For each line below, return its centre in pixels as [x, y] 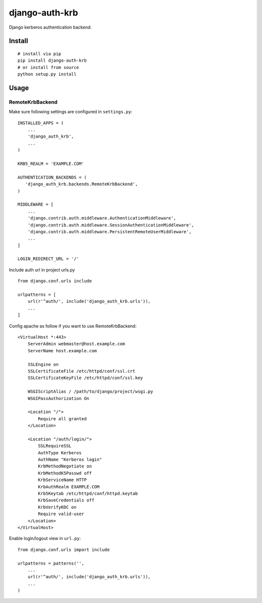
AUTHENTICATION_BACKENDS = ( [52, 177]
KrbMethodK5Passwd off [65, 473]
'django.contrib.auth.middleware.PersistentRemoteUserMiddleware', [109, 232]
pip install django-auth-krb [52, 60]
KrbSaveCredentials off [66, 500]
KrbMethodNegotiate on [65, 466]
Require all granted [62, 419]
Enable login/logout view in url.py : [45, 538]
